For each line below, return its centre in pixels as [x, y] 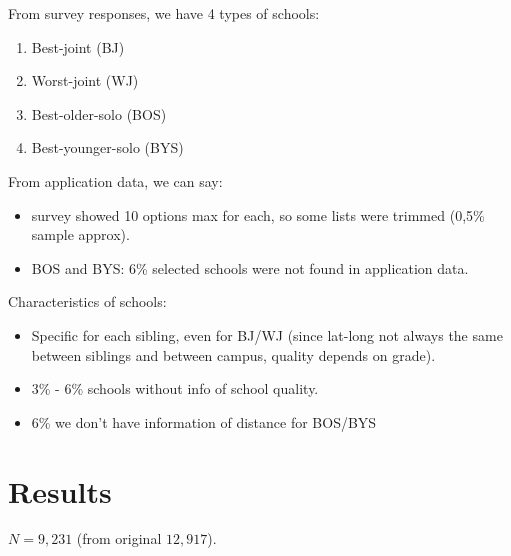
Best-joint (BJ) [78, 46]
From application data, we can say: [115, 180]
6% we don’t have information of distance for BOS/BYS [204, 421]
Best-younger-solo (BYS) [107, 147]
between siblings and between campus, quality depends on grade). [233, 354]
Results [60, 490]
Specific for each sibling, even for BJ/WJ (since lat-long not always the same [267, 334]
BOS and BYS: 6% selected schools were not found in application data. [250, 267]
